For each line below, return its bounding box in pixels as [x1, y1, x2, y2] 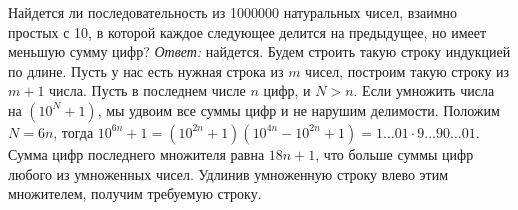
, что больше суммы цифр [315, 143, 474, 164]
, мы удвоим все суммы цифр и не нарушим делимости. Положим [97, 99, 500, 120]
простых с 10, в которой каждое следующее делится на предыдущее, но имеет [8, 21, 487, 42]
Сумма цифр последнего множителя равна [8, 143, 265, 164]
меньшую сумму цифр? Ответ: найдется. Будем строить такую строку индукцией [8, 41, 511, 62]
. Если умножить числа [353, 80, 495, 101]
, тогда [53, 121, 94, 142]
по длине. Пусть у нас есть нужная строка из [8, 60, 284, 81]
